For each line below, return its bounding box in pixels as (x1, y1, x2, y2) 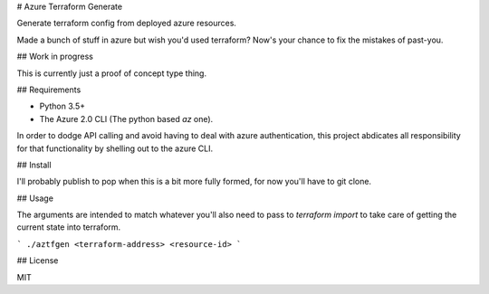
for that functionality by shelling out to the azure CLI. (16, 143, 214, 154)
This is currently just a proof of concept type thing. (16, 68, 207, 79)
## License (16, 255, 59, 266)
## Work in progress (16, 51, 94, 62)
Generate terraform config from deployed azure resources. (16, 18, 237, 29)
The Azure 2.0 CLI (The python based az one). (39, 113, 214, 124)
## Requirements (16, 84, 81, 95)
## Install (16, 159, 52, 170)
